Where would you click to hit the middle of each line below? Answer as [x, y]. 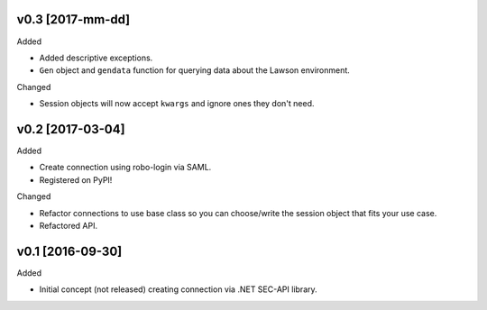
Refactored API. [69, 225]
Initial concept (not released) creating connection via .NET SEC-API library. [178, 289]
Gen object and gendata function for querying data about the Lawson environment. [195, 70]
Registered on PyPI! [76, 179]
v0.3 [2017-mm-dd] [74, 19]
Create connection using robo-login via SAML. [125, 168]
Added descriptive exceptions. [96, 58]
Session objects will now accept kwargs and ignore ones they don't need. [177, 104]
